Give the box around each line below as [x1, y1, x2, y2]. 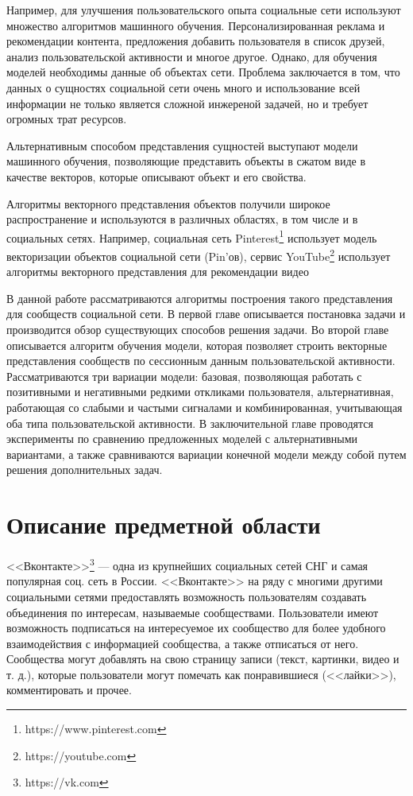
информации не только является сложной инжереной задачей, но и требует [6, 95, 369, 111]
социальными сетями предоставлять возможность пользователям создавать [6, 588, 367, 604]
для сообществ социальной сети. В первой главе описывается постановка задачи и [6, 305, 406, 322]
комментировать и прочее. [6, 681, 132, 698]
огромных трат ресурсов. [6, 111, 127, 127]
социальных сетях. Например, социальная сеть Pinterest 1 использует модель [6, 227, 377, 246]
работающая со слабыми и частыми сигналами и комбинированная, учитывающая [6, 398, 403, 415]
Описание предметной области [6, 508, 321, 541]
